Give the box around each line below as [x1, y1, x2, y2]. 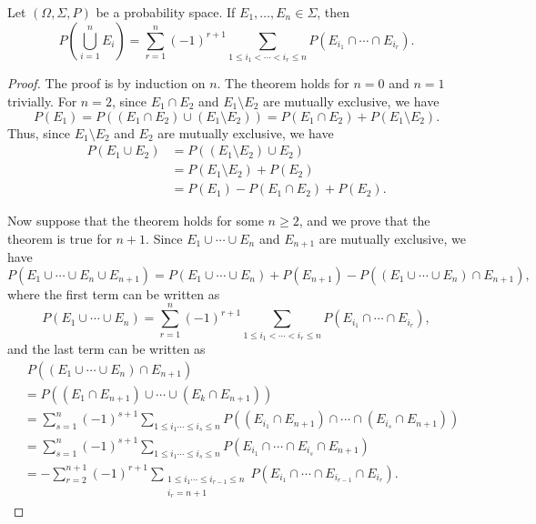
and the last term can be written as [7, 338, 206, 358]
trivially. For [7, 91, 77, 110]
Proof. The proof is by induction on [7, 74, 206, 93]
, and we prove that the [298, 211, 430, 230]
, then [317, 3, 350, 21]
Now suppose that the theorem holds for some [7, 211, 264, 230]
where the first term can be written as [7, 284, 220, 303]
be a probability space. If [96, 3, 236, 21]
